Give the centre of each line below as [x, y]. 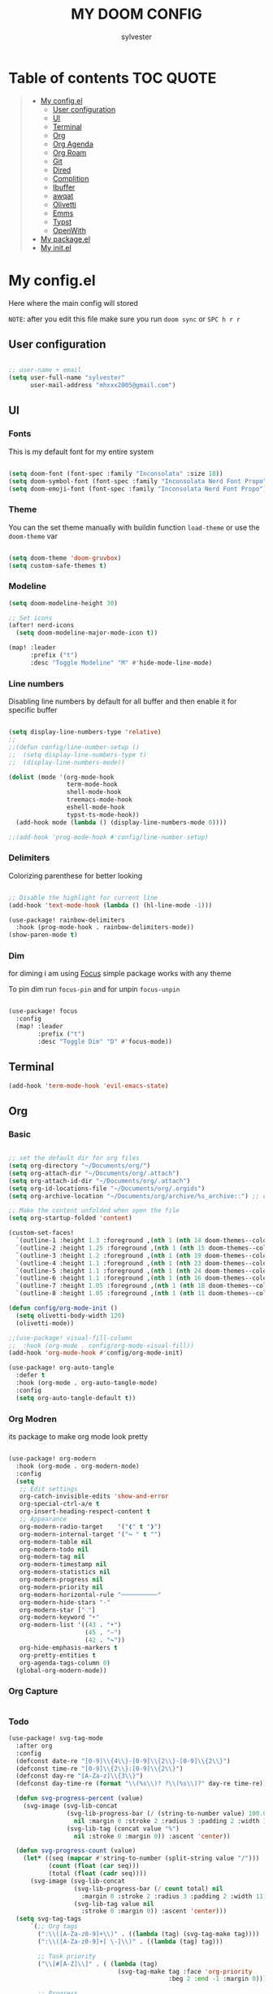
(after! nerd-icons [41, 626]
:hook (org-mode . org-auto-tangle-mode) [87, 1383]
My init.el [56, 247]
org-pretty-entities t [57, 1655]
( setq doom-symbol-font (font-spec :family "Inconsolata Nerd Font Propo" [138, 481]
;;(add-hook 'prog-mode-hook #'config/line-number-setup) [108, 837]
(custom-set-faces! [41, 1233]
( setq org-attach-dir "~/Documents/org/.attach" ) [94, 1173]
